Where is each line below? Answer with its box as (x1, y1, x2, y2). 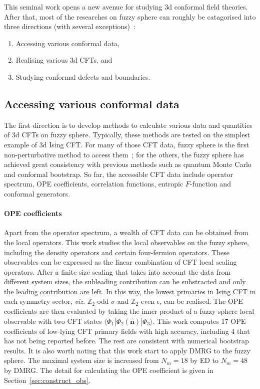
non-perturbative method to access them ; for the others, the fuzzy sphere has (4, 149, 244, 159)
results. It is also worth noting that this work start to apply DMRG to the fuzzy (4, 345, 250, 355)
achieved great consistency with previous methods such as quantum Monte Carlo (4, 159, 251, 169)
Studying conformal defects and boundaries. (15, 71, 150, 82)
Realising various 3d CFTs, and (15, 55, 112, 65)
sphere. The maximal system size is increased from (4, 355, 159, 365)
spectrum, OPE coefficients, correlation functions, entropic (4, 178, 183, 189)
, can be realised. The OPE (159, 296, 243, 306)
